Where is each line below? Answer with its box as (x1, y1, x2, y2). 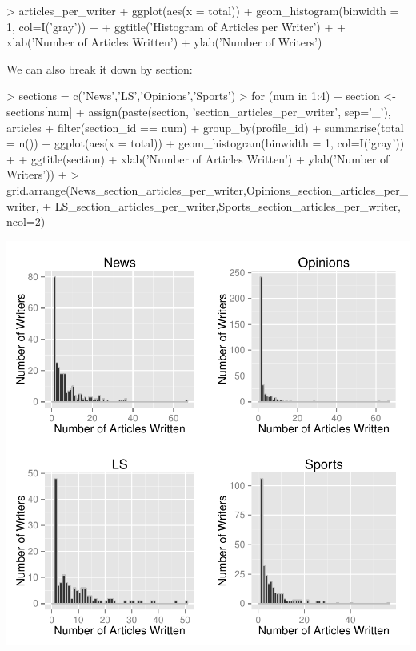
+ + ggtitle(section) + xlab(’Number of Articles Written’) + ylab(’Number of (6, 150, 390, 167)
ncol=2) (6, 213, 46, 230)
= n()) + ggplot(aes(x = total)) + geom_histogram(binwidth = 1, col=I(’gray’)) (6, 135, 405, 151)
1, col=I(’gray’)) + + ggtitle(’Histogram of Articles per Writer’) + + (6, 18, 346, 34)
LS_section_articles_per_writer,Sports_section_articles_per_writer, (54, 197, 401, 214)
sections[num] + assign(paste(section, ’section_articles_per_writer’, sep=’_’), (6, 102, 391, 119)
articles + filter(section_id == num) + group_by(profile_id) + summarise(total (6, 119, 404, 135)
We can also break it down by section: (6, 60, 193, 77)
